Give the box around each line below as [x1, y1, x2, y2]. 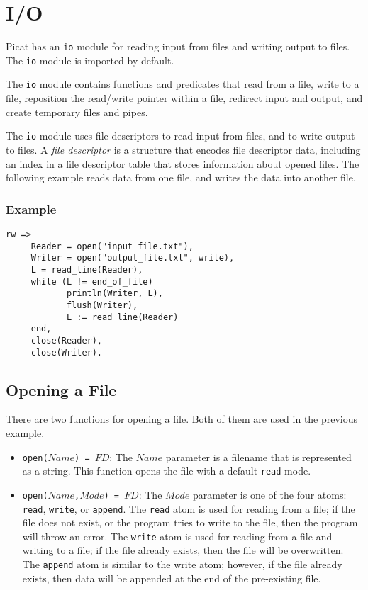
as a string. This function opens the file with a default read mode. [22, 463, 311, 478]
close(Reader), [30, 335, 103, 346]
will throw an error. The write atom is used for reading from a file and [22, 528, 333, 543]
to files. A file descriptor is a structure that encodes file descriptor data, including [6, 142, 361, 157]
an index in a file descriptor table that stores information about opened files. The [6, 156, 359, 171]
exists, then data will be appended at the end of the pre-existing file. [22, 570, 321, 585]
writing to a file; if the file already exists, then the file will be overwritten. [22, 543, 344, 557]
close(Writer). [30, 347, 103, 358]
